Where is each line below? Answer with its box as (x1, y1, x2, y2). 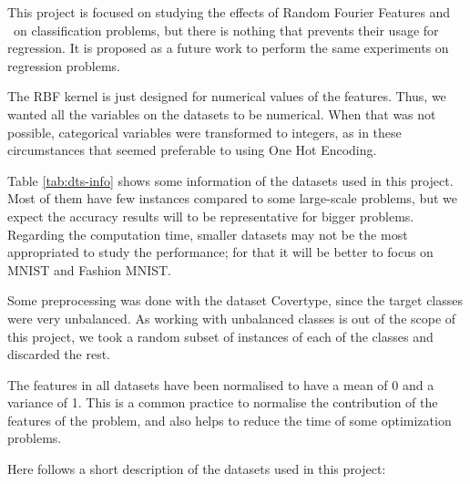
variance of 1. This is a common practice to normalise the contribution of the (7, 393, 438, 412)
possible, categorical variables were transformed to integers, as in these (7, 122, 402, 141)
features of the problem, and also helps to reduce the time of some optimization (7, 410, 452, 429)
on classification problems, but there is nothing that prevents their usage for (13, 20, 439, 39)
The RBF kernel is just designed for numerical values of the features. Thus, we (7, 87, 446, 106)
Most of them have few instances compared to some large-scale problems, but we (7, 189, 457, 208)
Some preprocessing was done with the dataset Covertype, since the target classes (7, 291, 464, 310)
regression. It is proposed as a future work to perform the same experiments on (7, 38, 449, 57)
